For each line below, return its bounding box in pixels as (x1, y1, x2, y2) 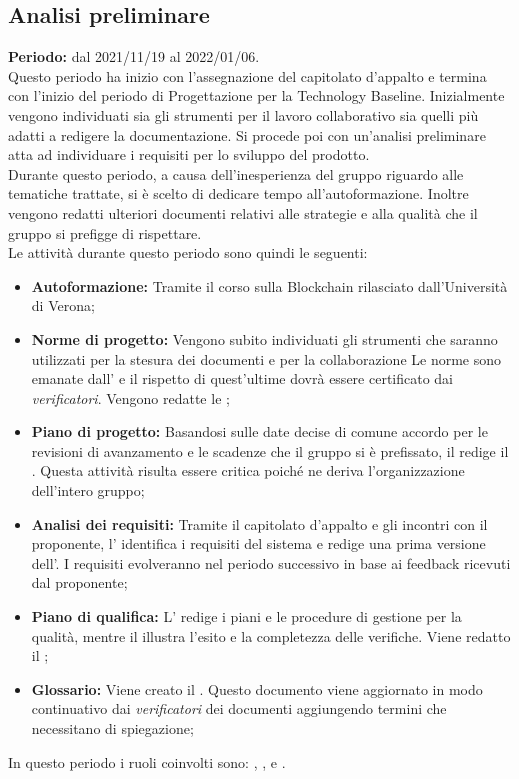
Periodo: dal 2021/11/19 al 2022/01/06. (8, 46, 260, 67)
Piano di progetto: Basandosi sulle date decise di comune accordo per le (31, 421, 488, 442)
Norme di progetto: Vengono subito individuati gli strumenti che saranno (31, 328, 498, 349)
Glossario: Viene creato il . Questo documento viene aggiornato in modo (31, 678, 483, 699)
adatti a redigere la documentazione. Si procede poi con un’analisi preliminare (8, 124, 486, 145)
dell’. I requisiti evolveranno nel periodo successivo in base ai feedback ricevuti (31, 552, 511, 573)
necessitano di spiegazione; (31, 718, 194, 739)
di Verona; (31, 295, 95, 316)
